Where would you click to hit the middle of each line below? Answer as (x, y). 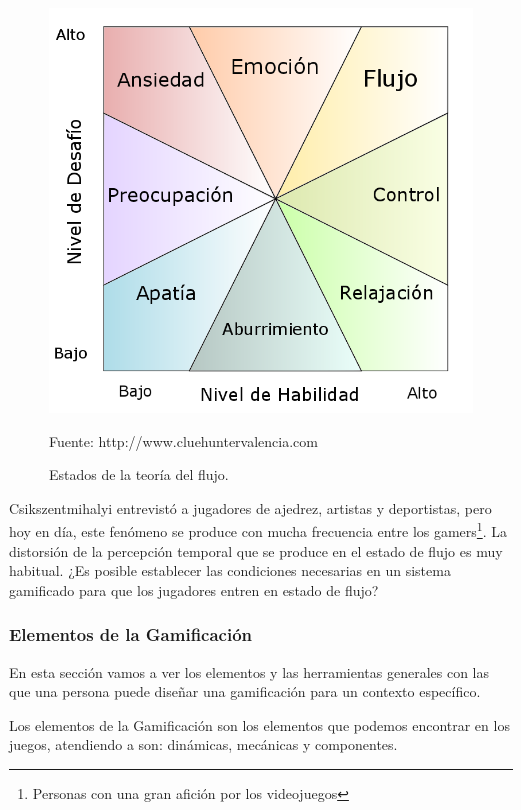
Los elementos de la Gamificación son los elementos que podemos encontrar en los (259, 724)
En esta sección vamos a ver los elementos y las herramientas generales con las (249, 671)
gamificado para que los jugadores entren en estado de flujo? (194, 589)
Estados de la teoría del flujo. (139, 474)
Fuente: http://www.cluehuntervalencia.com (183, 440)
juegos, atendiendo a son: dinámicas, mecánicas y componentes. (203, 744)
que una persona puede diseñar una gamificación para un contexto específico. (245, 691)
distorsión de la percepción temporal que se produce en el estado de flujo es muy (256, 550)
